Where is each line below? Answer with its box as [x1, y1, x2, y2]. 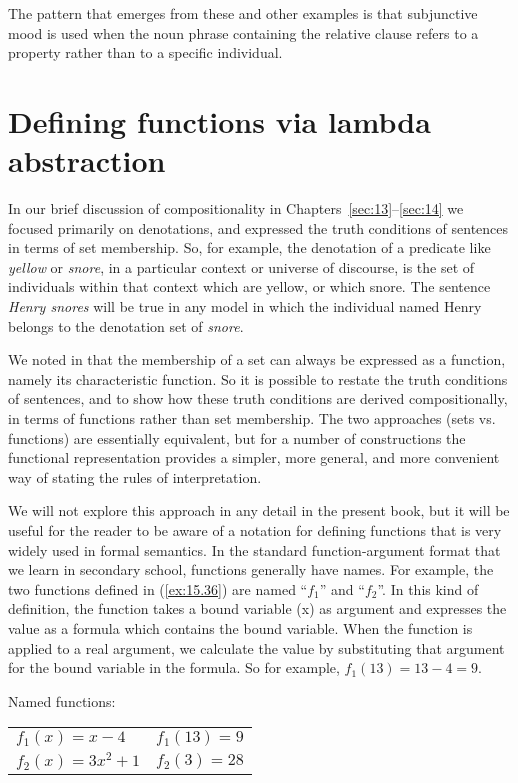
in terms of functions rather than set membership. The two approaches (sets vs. [8, 408, 496, 429]
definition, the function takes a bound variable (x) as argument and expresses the [8, 598, 507, 619]
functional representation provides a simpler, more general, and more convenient [8, 447, 500, 468]
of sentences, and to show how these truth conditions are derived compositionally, [8, 388, 508, 409]
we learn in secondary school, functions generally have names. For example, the [8, 559, 494, 580]
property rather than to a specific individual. [8, 42, 283, 63]
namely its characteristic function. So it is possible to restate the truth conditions [8, 368, 508, 389]
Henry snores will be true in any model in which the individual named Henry [8, 296, 482, 317]
